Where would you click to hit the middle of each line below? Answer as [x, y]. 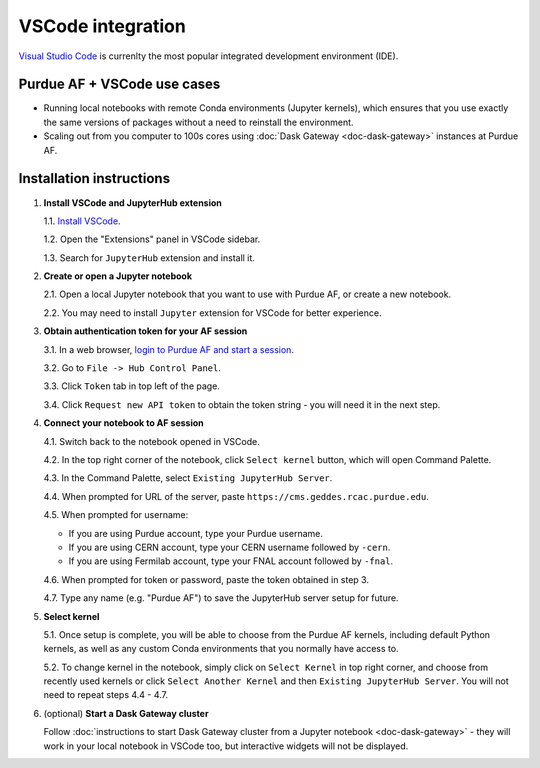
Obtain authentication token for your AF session [145, 331]
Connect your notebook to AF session [123, 423]
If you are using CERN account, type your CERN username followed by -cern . [229, 547]
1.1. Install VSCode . [82, 221]
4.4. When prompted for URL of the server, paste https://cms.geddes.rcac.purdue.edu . [236, 496]
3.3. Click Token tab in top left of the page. [131, 386]
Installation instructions [94, 178]
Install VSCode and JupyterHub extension [132, 202]
